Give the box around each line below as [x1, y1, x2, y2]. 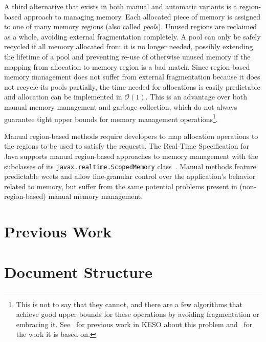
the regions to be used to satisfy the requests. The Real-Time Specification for [4, 140, 250, 151]
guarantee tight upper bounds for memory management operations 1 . [4, 112, 218, 124]
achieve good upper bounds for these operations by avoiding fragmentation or [16, 309, 259, 319]
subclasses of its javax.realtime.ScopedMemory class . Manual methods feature [4, 160, 256, 171]
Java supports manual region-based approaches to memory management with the [4, 150, 258, 161]
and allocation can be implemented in [4, 91, 122, 102]
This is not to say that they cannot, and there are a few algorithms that [16, 298, 242, 309]
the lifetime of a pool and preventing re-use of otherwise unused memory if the [4, 51, 251, 62]
